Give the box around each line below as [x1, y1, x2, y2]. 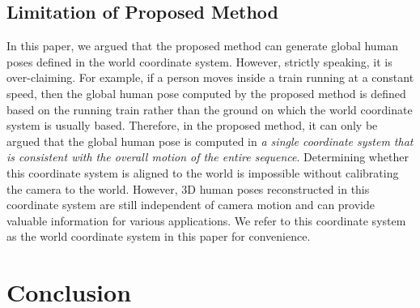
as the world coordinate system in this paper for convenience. [6, 228, 311, 245]
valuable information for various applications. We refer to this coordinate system [6, 212, 406, 229]
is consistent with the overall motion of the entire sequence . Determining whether [6, 148, 409, 165]
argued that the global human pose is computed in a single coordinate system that [6, 132, 414, 149]
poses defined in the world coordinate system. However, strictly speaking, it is [6, 53, 392, 70]
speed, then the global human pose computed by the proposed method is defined [6, 84, 406, 101]
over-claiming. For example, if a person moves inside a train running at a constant [6, 69, 414, 86]
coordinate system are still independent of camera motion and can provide [6, 196, 375, 213]
